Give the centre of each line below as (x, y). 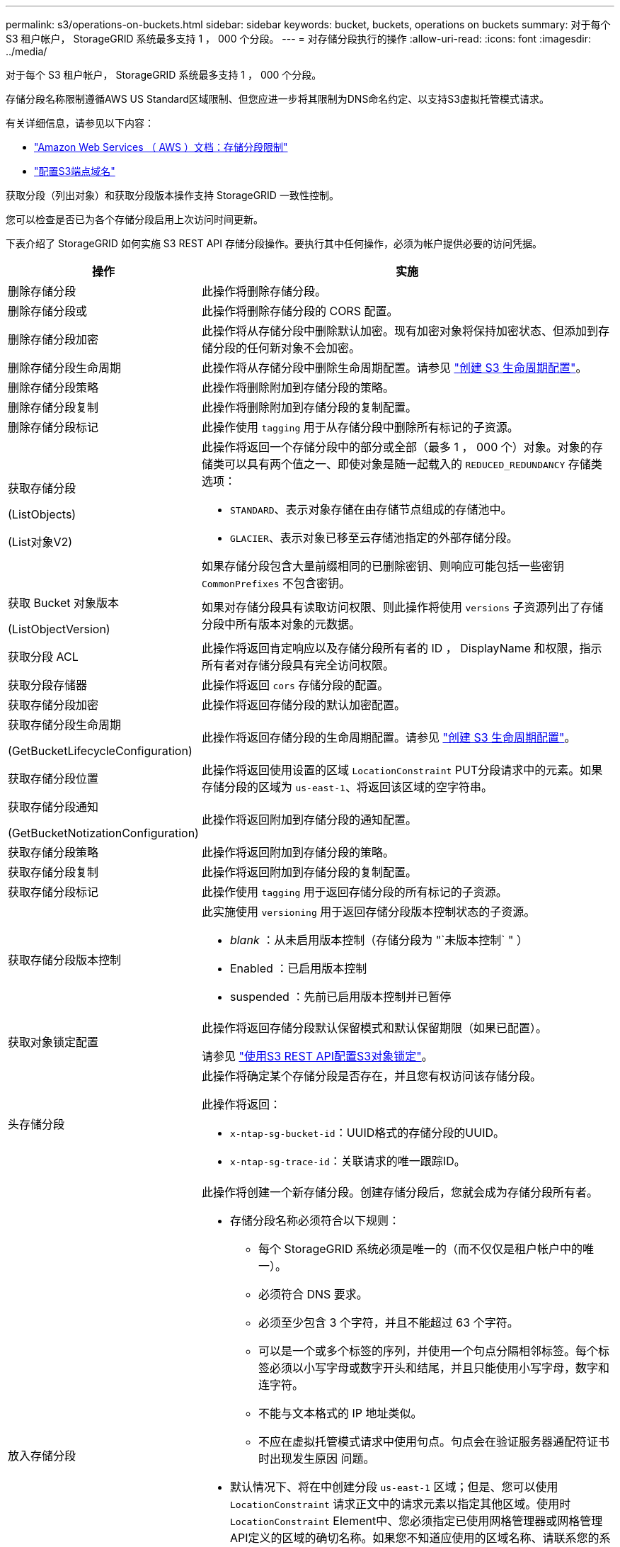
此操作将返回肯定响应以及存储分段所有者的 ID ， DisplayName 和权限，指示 (402, 648)
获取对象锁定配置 (53, 1042)
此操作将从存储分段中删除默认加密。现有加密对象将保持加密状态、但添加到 (400, 331)
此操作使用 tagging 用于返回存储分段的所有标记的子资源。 (354, 892)
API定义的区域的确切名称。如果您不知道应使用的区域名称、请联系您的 (414, 1538)
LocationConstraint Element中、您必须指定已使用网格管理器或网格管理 (416, 1521)
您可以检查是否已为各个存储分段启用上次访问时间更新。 (134, 219)
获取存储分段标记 (53, 892)
